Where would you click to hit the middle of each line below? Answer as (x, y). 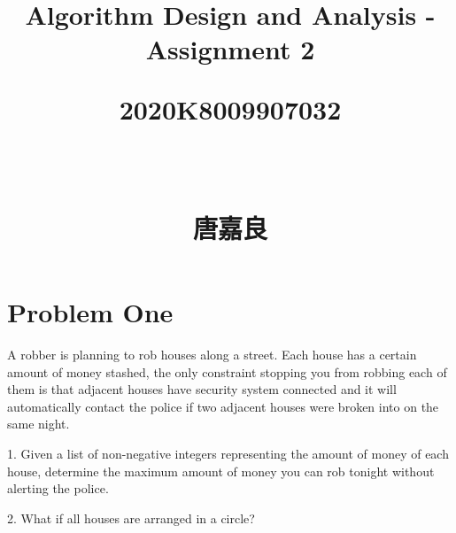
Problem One (90, 312)
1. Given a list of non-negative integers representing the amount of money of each (228, 454)
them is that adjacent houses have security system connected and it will (202, 389)
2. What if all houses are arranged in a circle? (131, 518)
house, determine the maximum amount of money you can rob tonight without (221, 471)
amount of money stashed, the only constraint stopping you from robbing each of (227, 371)
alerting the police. (58, 488)
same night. (39, 424)
